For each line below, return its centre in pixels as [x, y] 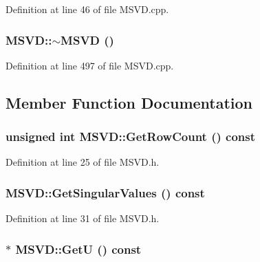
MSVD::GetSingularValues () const [105, 192]
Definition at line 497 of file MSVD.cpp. [90, 65]
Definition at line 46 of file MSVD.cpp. [87, 9]
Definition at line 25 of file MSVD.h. [83, 162]
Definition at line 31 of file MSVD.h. [83, 218]
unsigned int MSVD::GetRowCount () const [131, 137]
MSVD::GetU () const [78, 249]
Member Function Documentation [129, 102]
